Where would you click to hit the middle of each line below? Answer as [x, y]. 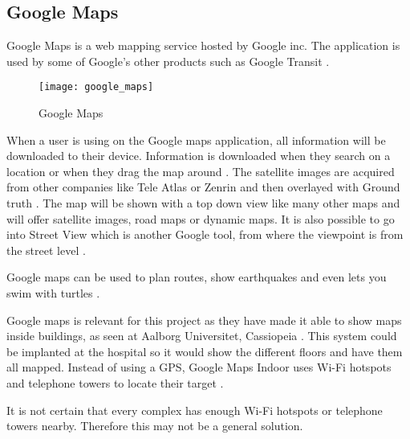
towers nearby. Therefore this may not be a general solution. [155, 426]
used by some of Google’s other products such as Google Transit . [168, 61]
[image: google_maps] [96, 87]
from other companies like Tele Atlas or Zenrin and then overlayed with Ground [203, 187]
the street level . [46, 250]
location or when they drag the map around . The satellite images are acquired [201, 171]
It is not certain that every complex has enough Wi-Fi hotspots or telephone [195, 410]
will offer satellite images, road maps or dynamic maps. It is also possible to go [201, 218]
